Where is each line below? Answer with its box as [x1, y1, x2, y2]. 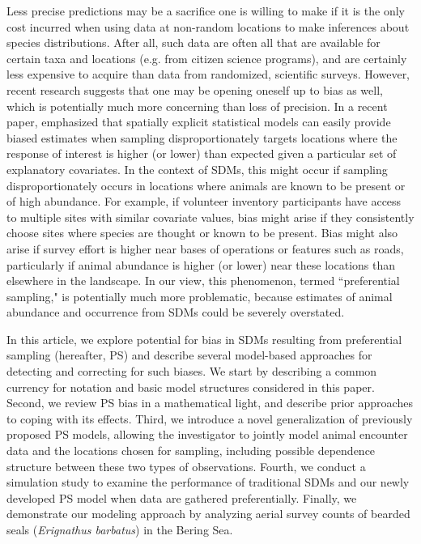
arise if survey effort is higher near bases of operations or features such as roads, [6, 240, 404, 257]
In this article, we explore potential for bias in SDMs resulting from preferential [6, 330, 402, 347]
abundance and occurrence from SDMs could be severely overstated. [6, 304, 345, 321]
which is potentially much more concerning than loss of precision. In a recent [6, 97, 388, 114]
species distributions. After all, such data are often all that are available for [6, 34, 381, 51]
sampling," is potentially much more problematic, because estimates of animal [6, 287, 393, 304]
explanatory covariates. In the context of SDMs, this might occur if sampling [6, 160, 388, 177]
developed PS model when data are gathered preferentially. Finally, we [6, 489, 357, 506]
